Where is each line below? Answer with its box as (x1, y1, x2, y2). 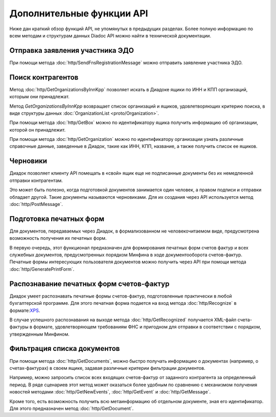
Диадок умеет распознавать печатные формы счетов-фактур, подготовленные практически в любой (9, 293, 232, 299)
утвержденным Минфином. (9, 331, 70, 337)
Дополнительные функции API (9, 8, 148, 19)
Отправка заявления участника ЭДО (9, 46, 134, 55)
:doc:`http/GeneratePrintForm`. (9, 266, 75, 272)
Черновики (9, 157, 48, 165)
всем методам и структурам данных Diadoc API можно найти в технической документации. (9, 32, 212, 38)
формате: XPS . (9, 307, 40, 314)
